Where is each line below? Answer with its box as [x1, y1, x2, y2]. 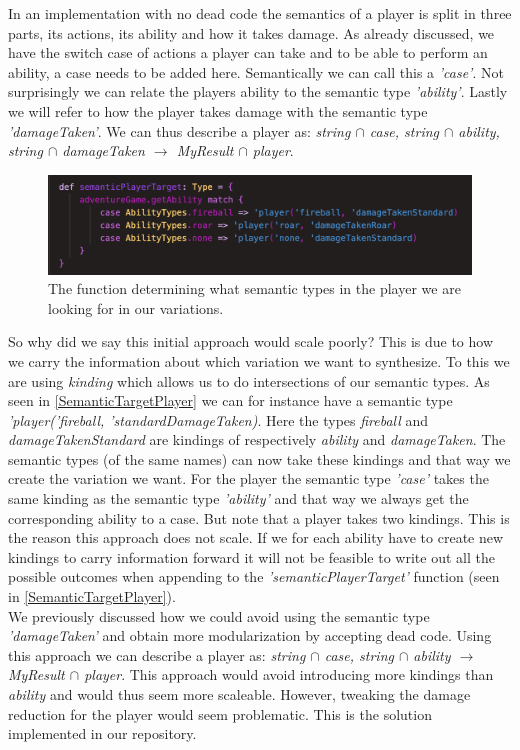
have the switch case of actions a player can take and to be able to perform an [8, 42, 488, 63]
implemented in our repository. [8, 723, 197, 744]
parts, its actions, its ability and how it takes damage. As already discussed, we [8, 22, 495, 43]
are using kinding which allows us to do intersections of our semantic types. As [8, 370, 490, 391]
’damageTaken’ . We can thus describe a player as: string [8, 120, 351, 141]
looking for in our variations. [48, 297, 224, 318]
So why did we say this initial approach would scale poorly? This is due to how [8, 331, 494, 352]
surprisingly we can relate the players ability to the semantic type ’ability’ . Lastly [8, 81, 508, 102]
